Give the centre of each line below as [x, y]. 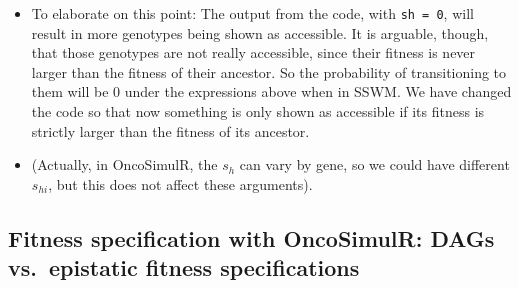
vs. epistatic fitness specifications [184, 267]
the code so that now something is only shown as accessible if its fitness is [258, 111]
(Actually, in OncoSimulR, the [124, 164]
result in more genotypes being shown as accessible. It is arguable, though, [260, 32]
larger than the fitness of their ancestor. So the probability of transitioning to [269, 71]
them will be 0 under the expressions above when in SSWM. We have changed [271, 91]
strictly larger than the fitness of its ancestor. [170, 130]
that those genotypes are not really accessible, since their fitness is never [253, 52]
